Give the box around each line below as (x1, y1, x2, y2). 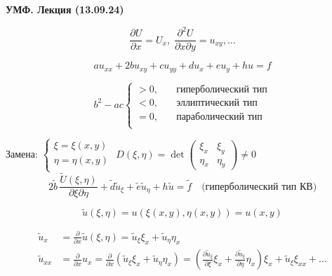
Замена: (6, 146, 38, 161)
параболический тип (176, 111, 263, 122)
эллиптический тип (176, 97, 258, 108)
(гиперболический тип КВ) (201, 181, 317, 192)
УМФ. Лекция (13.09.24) (6, 2, 124, 16)
